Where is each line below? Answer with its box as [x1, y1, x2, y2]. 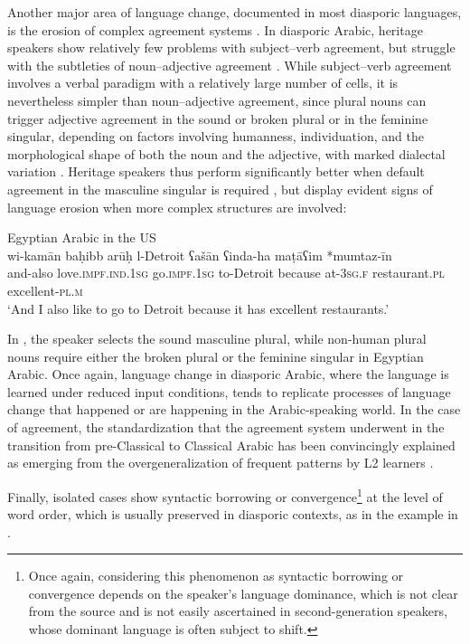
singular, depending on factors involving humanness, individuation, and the [7, 127, 424, 146]
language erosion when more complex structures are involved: [7, 197, 347, 216]
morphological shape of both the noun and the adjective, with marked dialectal [7, 144, 446, 163]
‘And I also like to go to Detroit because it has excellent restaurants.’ [7, 298, 390, 317]
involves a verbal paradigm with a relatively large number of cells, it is [7, 73, 399, 92]
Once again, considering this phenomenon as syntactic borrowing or [28, 566, 404, 585]
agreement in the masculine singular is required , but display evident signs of [7, 179, 433, 198]
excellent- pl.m [7, 280, 83, 299]
